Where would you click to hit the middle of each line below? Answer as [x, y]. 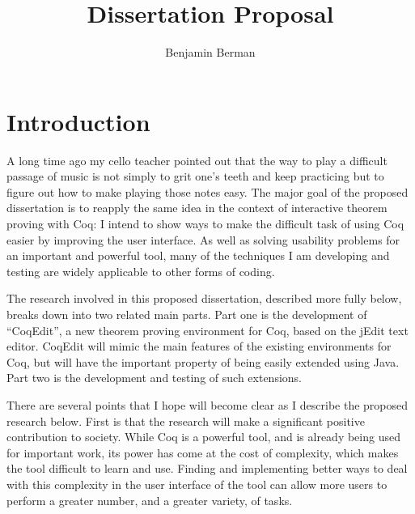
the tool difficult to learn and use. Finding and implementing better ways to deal [207, 468]
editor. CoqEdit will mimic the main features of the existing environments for [199, 346]
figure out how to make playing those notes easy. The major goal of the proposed [207, 191]
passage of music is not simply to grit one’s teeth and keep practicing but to [195, 176]
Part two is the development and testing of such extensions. [154, 378]
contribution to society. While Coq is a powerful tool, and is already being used [203, 437]
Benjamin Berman [210, 52]
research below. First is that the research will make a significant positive [186, 421]
